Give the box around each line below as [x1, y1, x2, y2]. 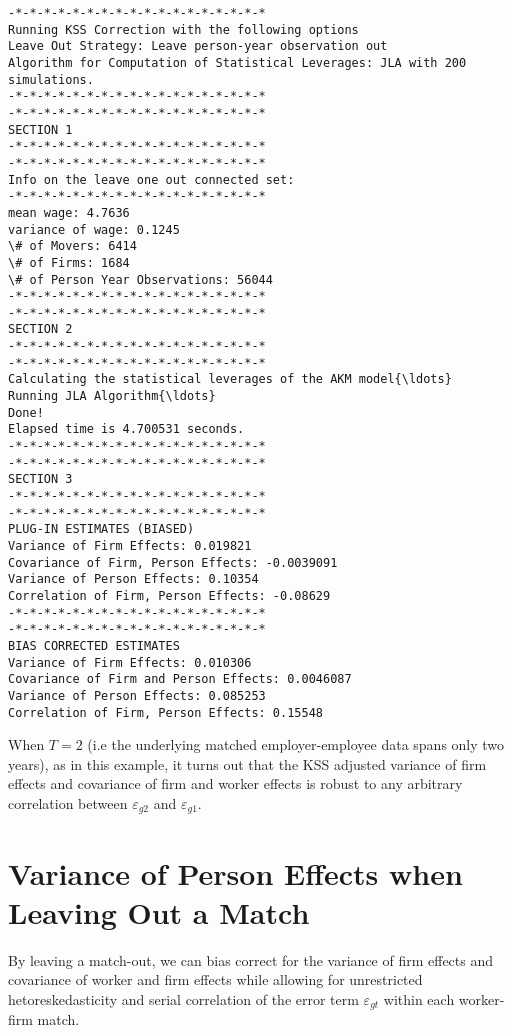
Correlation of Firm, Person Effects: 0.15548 [8, 705, 323, 720]
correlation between [8, 793, 128, 813]
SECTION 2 [8, 322, 73, 337]
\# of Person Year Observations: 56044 [8, 272, 273, 287]
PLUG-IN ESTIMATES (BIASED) [8, 522, 195, 537]
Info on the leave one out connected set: [8, 172, 295, 187]
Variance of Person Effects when [8, 852, 463, 893]
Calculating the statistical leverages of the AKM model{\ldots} [8, 372, 452, 387]
